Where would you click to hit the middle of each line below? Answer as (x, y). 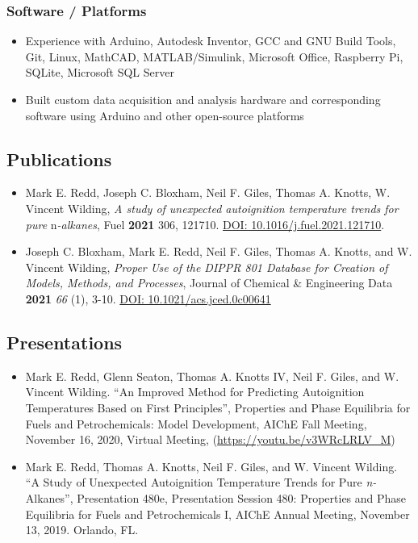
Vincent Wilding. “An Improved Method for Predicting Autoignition (195, 392)
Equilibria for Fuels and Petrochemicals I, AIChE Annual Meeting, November (217, 514)
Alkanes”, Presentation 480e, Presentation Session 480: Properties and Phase (216, 497)
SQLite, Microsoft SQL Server (100, 72)
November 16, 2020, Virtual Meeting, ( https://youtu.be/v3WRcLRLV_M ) (210, 439)
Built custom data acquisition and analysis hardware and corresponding (203, 99)
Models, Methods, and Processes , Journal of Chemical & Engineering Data (209, 283)
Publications (59, 159)
